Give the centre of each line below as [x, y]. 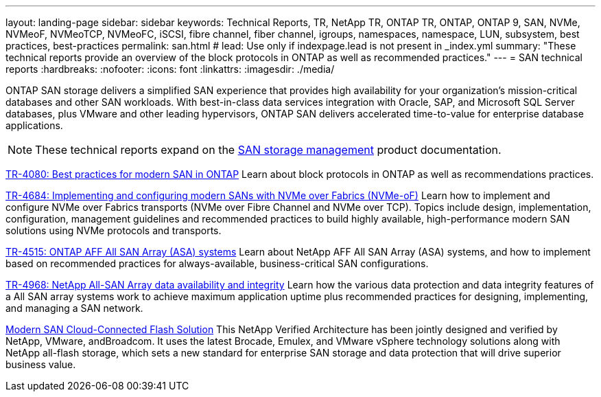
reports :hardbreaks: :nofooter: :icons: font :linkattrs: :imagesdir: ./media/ [170, 69]
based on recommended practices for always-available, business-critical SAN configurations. [217, 263]
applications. [34, 125]
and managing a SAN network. [74, 308]
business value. [41, 364]
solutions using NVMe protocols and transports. [114, 230]
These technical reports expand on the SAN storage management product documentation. [268, 150]
